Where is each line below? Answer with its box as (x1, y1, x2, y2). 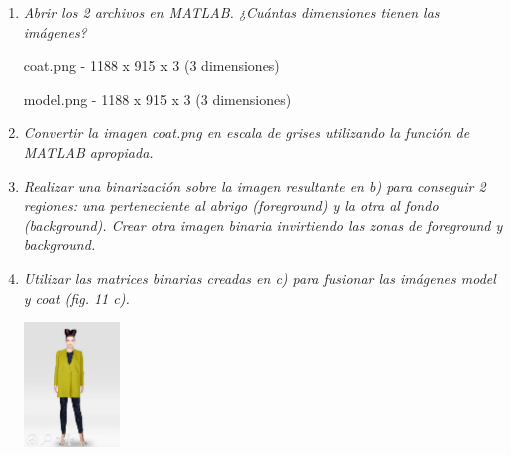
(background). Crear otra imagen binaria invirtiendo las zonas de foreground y (23, 214, 503, 235)
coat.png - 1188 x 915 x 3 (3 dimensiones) (23, 55, 280, 76)
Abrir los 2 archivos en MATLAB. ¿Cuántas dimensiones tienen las (23, 2, 440, 22)
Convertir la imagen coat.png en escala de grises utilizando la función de (23, 122, 470, 143)
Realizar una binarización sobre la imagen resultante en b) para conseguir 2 (23, 175, 486, 196)
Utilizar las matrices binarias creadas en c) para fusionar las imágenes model (23, 267, 496, 288)
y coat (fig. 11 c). (23, 287, 130, 308)
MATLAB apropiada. (23, 141, 154, 162)
